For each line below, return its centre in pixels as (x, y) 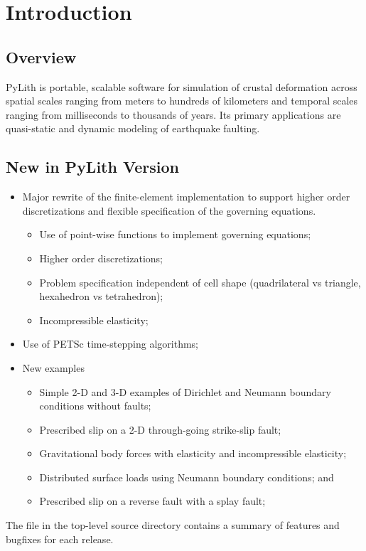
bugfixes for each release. (60, 539)
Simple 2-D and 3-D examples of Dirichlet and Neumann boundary (185, 391)
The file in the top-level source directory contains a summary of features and (173, 525)
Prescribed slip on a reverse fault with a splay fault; (152, 501)
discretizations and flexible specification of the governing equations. (169, 210)
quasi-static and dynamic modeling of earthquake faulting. (133, 128)
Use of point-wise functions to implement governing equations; (175, 234)
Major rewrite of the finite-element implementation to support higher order (186, 197)
